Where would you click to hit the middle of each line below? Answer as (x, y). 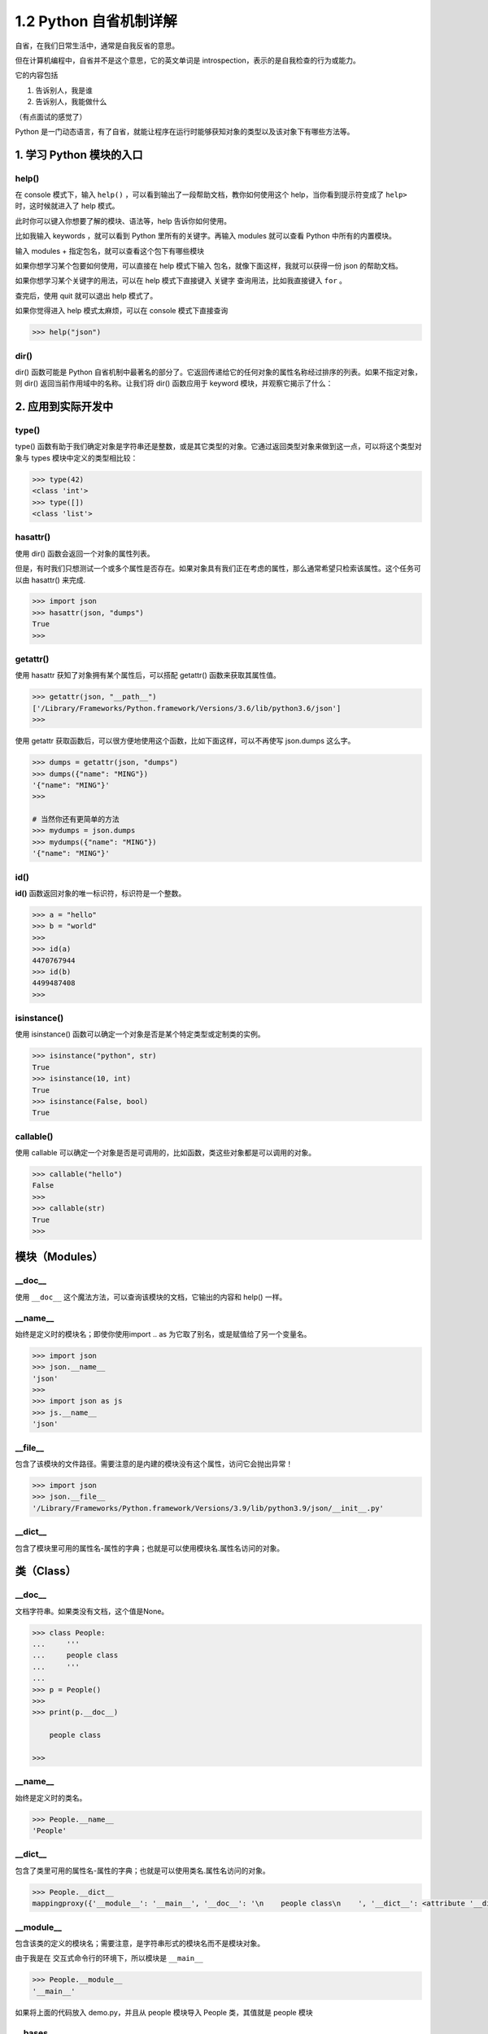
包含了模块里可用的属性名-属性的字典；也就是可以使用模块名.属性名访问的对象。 (150, 1548)
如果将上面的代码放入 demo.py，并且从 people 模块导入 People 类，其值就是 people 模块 (164, 2012)
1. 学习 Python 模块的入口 (79, 155)
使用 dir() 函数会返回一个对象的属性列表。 (85, 553)
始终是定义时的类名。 (51, 1797)
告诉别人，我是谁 (64, 90)
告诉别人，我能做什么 (71, 102)
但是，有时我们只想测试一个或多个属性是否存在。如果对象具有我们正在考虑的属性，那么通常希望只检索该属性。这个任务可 (218, 569)
